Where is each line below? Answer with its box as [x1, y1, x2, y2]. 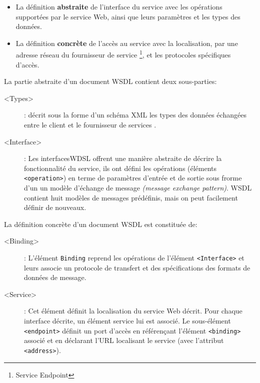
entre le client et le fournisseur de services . [24, 119, 156, 129]
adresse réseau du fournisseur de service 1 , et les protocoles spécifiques [15, 48, 231, 60]
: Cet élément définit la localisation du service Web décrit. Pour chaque [24, 305, 242, 316]
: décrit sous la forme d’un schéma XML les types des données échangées [24, 109, 246, 120]
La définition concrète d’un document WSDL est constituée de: [4, 218, 197, 229]
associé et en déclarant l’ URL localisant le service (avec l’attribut [24, 335, 224, 345]
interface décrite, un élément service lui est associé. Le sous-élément [24, 315, 231, 326]
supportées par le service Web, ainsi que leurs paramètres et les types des [15, 11, 240, 21]
